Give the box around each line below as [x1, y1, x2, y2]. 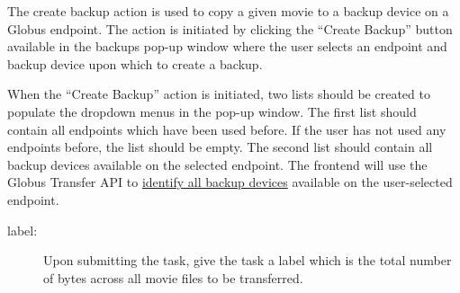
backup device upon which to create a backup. [7, 54, 263, 73]
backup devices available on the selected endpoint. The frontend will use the [7, 155, 428, 173]
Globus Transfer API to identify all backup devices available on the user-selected [7, 173, 453, 191]
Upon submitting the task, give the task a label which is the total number [43, 251, 452, 270]
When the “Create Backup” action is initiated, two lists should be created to [7, 84, 430, 103]
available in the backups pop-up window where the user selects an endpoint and [7, 37, 447, 56]
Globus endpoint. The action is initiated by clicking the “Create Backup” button [7, 19, 453, 38]
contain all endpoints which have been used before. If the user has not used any [7, 120, 446, 138]
